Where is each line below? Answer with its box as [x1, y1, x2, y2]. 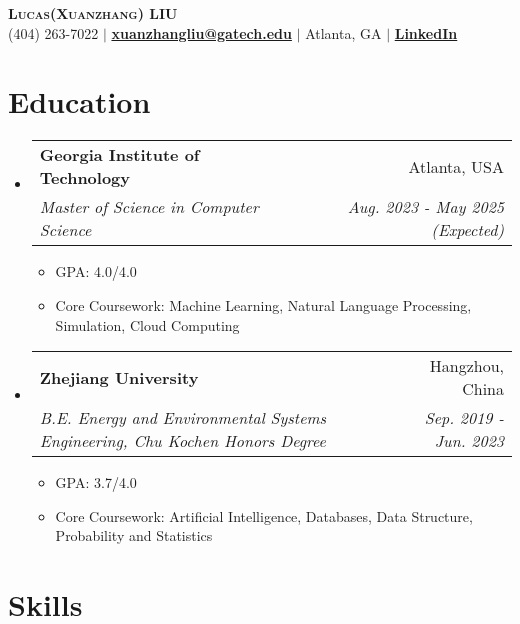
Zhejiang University [39, 365, 199, 389]
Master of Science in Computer [39, 195, 259, 219]
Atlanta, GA [305, 22, 382, 43]
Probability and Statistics [55, 525, 213, 546]
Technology [39, 166, 131, 190]
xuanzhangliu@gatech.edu [111, 22, 292, 43]
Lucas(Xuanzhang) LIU [8, 3, 178, 23]
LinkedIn [394, 22, 458, 43]
